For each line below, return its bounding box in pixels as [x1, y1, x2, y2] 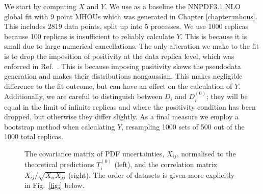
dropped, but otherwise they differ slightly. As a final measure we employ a [4, 111, 239, 122]
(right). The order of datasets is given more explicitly [68, 169, 235, 180]
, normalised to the [176, 148, 236, 158]
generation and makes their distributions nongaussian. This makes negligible [4, 71, 243, 81]
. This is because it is [180, 30, 247, 41]
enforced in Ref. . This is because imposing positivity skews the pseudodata [4, 60, 241, 71]
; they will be [206, 91, 248, 102]
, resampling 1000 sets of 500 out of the [121, 121, 245, 132]
